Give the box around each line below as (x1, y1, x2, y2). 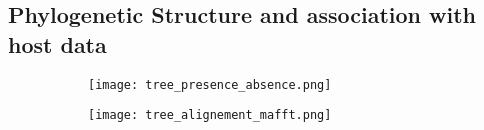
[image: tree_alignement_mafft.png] (88, 108, 332, 123)
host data (8, 28, 107, 59)
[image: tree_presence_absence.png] (88, 77, 332, 92)
